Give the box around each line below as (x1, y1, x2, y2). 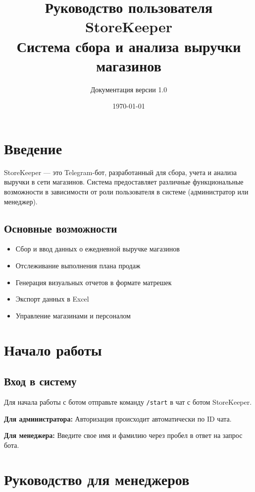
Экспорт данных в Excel (15, 294, 89, 304)
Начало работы (4, 339, 102, 360)
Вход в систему (4, 373, 77, 389)
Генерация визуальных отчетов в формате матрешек (15, 277, 172, 287)
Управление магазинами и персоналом (15, 310, 131, 320)
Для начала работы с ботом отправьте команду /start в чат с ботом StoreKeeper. (4, 396, 252, 407)
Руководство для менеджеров (4, 469, 190, 489)
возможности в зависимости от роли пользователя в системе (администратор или (4, 186, 249, 196)
